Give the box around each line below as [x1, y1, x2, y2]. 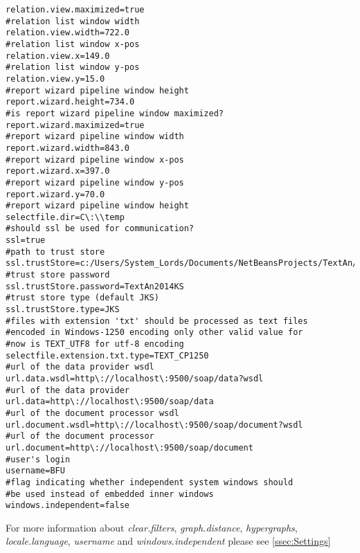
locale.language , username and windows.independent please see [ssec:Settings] [6, 534, 331, 548]
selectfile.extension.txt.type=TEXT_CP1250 [6, 350, 209, 361]
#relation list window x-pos [6, 39, 140, 49]
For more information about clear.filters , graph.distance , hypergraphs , [6, 520, 298, 534]
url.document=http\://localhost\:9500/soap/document [6, 442, 253, 453]
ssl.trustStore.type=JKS [6, 305, 120, 315]
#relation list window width [6, 16, 140, 26]
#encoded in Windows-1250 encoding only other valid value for [6, 327, 303, 338]
